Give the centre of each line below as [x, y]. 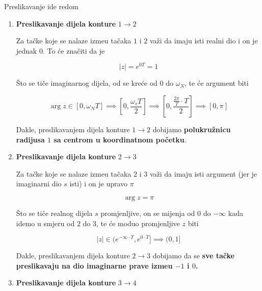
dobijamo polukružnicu [192, 129]
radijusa [30, 139]
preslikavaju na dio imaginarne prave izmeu [94, 265]
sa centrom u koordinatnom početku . [120, 139]
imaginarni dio [39, 184]
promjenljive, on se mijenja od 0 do [156, 213]
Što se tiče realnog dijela [54, 213]
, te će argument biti [217, 83]
